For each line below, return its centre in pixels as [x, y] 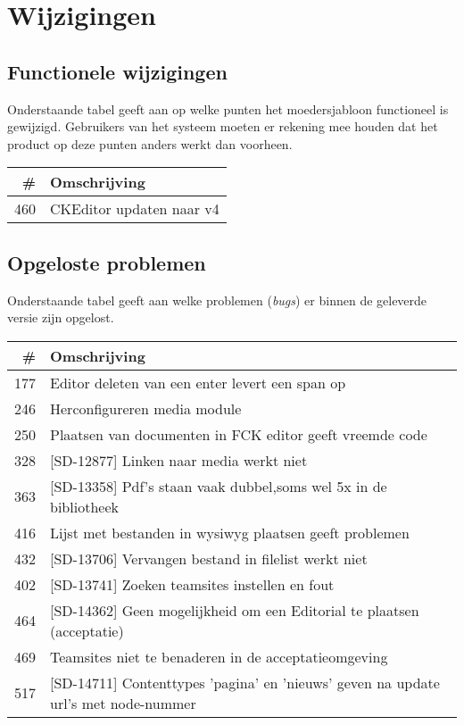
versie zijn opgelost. [61, 317]
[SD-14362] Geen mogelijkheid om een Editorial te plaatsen [235, 610]
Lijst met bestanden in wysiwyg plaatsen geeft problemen [230, 532]
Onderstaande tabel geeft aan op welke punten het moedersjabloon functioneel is [228, 108]
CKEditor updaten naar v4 [135, 209]
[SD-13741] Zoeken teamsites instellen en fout [192, 584]
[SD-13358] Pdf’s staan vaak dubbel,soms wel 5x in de [219, 486]
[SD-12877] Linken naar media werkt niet [179, 460]
